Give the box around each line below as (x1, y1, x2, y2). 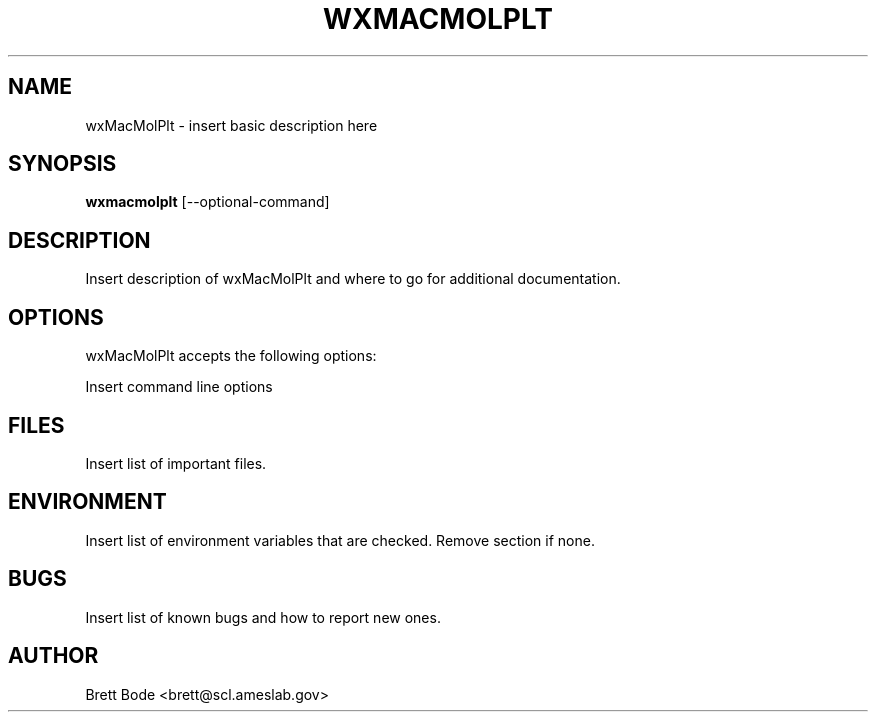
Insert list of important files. (85, 454, 267, 472)
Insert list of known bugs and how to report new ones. (85, 608, 441, 626)
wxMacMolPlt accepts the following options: (85, 347, 377, 365)
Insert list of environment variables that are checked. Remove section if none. (85, 531, 595, 549)
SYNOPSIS (8, 151, 117, 177)
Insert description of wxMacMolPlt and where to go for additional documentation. (85, 270, 621, 288)
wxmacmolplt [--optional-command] (85, 193, 330, 211)
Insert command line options (85, 378, 273, 396)
